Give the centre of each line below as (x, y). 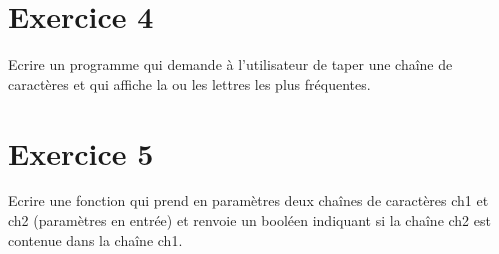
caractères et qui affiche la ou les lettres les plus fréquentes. (189, 83)
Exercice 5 (81, 152)
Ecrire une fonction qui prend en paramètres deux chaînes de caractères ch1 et (248, 200)
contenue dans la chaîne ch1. (95, 239)
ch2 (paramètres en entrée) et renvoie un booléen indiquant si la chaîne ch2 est (249, 220)
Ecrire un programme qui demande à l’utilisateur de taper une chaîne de (230, 64)
